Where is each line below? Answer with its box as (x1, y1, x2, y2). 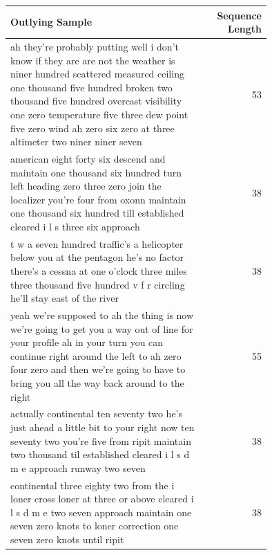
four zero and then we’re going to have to (10, 362, 186, 376)
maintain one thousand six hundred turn (10, 165, 182, 179)
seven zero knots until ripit (10, 531, 124, 546)
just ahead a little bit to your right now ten (10, 419, 195, 434)
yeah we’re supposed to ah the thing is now (10, 307, 194, 322)
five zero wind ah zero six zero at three (10, 120, 175, 135)
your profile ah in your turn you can (10, 335, 164, 349)
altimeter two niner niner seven (10, 134, 142, 149)
